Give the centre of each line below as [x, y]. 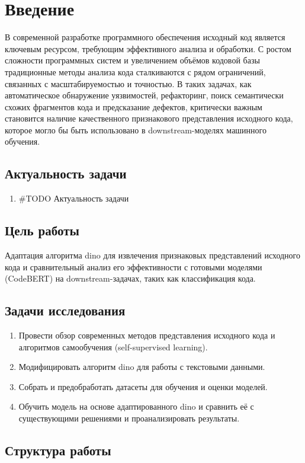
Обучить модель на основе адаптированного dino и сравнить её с [136, 406]
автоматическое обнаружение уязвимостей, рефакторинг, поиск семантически [144, 95]
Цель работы [42, 230]
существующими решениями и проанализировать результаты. [129, 418]
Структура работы [58, 450]
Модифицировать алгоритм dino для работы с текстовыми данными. [142, 367]
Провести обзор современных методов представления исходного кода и [147, 335]
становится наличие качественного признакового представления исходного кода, [149, 118]
